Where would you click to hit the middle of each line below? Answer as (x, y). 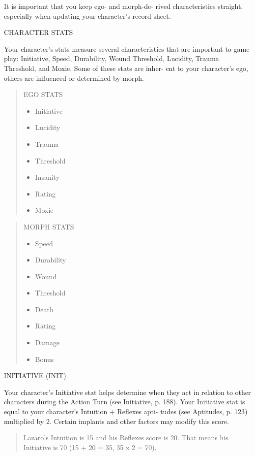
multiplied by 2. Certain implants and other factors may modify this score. (116, 421)
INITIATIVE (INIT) (35, 375)
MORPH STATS (49, 226)
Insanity (47, 177)
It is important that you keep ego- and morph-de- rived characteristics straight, (124, 6)
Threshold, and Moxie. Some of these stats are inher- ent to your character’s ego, (126, 68)
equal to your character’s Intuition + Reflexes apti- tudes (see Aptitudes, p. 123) (126, 411)
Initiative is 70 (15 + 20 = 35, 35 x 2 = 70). (90, 447)
